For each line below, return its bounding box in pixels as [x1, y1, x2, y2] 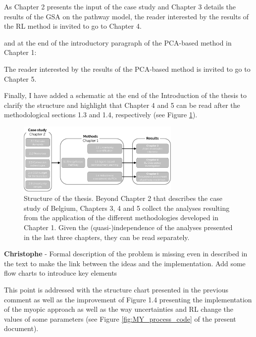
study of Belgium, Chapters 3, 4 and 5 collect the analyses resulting [24, 202, 230, 213]
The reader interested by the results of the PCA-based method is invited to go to [4, 63, 251, 74]
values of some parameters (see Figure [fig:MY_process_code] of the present [4, 313, 236, 324]
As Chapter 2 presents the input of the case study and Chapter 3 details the [4, 1, 236, 11]
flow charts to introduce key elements [4, 268, 117, 278]
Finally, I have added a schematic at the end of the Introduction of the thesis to [4, 90, 247, 100]
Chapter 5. [4, 73, 37, 84]
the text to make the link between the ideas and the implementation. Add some [4, 258, 246, 268]
